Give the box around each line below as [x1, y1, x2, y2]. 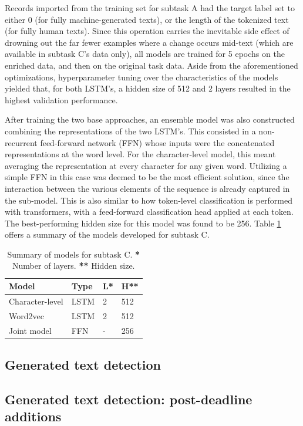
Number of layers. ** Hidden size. [12, 259, 135, 272]
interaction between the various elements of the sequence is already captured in [5, 182, 290, 194]
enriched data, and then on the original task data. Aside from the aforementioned [5, 59, 298, 71]
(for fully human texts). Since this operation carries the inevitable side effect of [5, 25, 289, 37]
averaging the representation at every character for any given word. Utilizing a [5, 159, 287, 171]
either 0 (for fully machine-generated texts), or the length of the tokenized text [5, 13, 289, 25]
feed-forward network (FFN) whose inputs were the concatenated [40, 136, 275, 148]
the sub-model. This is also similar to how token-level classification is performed [5, 194, 292, 206]
